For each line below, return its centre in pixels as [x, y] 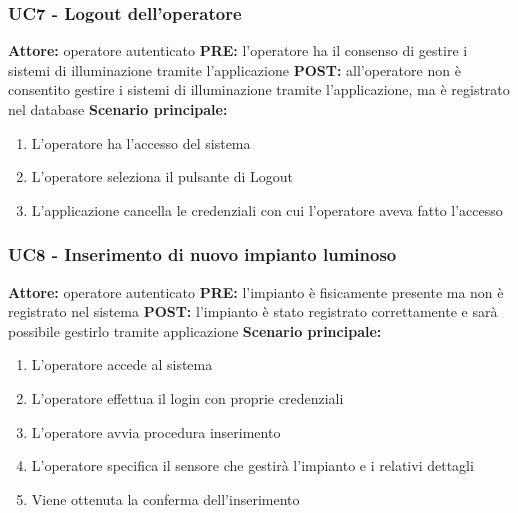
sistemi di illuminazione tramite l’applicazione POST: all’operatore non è [234, 69]
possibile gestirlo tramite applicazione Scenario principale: [195, 330]
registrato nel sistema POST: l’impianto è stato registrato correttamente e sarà [253, 311]
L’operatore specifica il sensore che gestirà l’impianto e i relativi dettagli [252, 465]
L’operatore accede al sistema [122, 364]
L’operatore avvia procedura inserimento [156, 431]
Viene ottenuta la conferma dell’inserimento [165, 498]
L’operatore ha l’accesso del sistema [141, 142]
